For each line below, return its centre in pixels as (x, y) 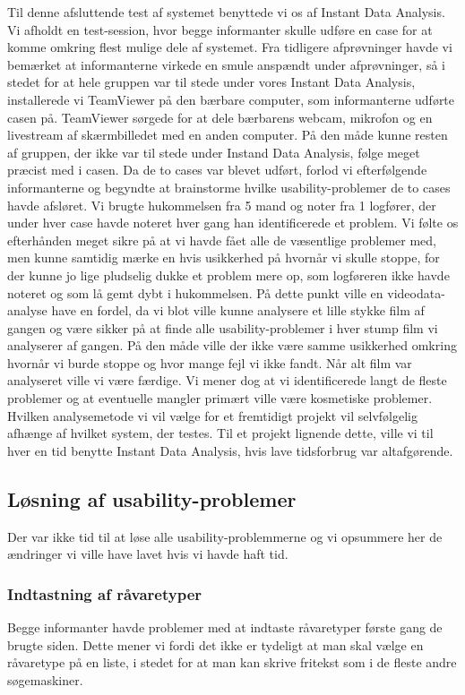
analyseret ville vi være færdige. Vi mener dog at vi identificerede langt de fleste (227, 380)
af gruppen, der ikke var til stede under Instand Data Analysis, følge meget (214, 152)
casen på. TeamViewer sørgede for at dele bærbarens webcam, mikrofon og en (220, 117)
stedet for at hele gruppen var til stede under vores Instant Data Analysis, (211, 82)
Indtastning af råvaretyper (105, 593)
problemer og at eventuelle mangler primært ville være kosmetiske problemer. (220, 398)
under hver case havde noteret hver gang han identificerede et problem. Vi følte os (233, 223)
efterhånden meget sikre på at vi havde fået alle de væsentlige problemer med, (222, 240)
